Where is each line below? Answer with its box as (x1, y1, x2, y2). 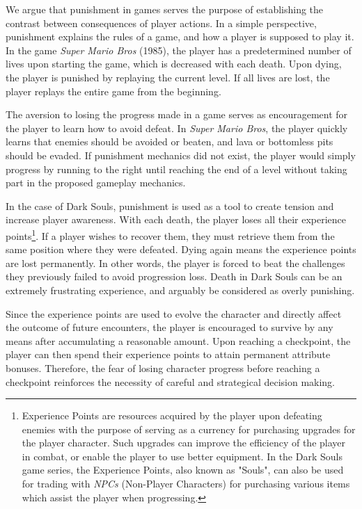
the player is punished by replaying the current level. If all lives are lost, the (6, 70, 330, 84)
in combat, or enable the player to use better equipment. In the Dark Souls (22, 449, 343, 463)
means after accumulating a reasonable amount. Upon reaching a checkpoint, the (6, 333, 351, 348)
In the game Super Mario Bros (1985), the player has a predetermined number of (6, 42, 352, 57)
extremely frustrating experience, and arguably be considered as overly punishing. (6, 282, 355, 297)
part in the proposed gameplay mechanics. (6, 175, 186, 190)
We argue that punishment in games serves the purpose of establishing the (6, 2, 324, 16)
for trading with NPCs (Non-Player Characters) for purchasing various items (22, 476, 350, 491)
